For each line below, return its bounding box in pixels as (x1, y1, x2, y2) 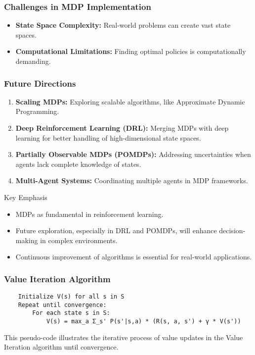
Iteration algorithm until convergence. (4, 342, 119, 352)
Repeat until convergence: (18, 301, 107, 308)
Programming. (15, 106, 59, 116)
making (15, 235, 38, 245)
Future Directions (4, 77, 76, 89)
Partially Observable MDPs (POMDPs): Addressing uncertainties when (15, 149, 251, 159)
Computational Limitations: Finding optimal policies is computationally (15, 46, 246, 56)
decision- (219, 225, 246, 236)
